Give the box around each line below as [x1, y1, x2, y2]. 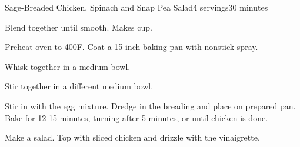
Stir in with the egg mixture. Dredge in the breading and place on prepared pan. [5, 99, 296, 112]
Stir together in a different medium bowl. [5, 80, 154, 92]
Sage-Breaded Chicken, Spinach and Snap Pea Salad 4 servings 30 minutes [5, 1, 268, 13]
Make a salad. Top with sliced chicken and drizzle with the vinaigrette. [5, 131, 260, 143]
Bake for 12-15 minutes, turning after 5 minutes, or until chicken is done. [5, 111, 268, 123]
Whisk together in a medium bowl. [5, 60, 131, 72]
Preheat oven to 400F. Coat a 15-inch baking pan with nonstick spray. [5, 41, 258, 53]
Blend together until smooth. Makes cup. [5, 21, 152, 33]
